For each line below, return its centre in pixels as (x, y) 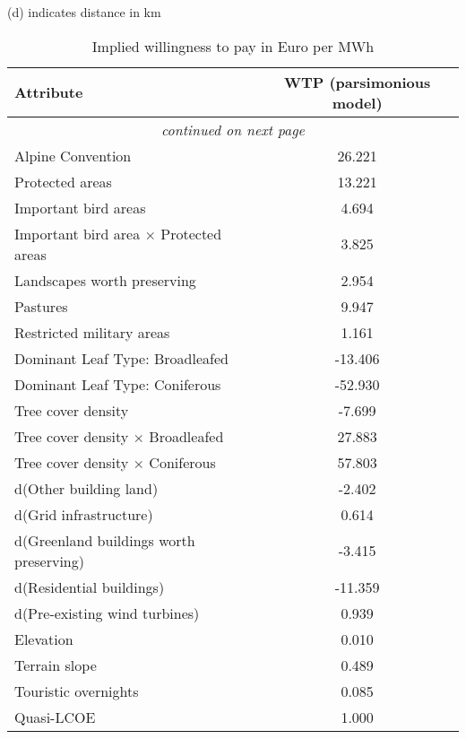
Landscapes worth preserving (105, 280)
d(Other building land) (86, 488)
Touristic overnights (77, 691)
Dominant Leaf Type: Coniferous (118, 384)
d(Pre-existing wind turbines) (107, 613)
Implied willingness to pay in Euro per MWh (233, 46)
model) (357, 102)
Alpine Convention (73, 155)
